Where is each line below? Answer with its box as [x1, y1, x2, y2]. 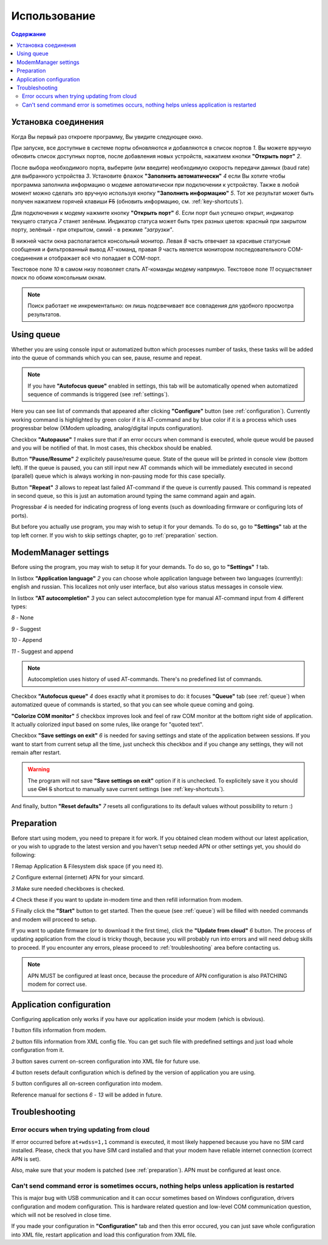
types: [11, 603, 27, 610]
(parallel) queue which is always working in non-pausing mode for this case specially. [11, 472, 226, 480]
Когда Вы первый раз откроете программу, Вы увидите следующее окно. [11, 133, 203, 140]
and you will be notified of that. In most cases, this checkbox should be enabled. [11, 444, 213, 452]
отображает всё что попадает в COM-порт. [49, 254, 161, 262]
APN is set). [11, 1155, 41, 1162]
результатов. [27, 310, 61, 318]
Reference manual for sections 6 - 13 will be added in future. [11, 1091, 163, 1098]
